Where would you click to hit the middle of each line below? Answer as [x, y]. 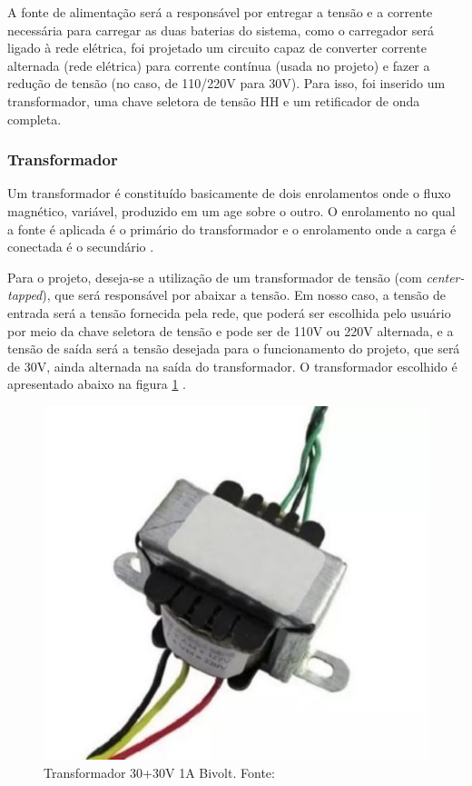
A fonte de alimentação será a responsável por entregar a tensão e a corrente [220, 12]
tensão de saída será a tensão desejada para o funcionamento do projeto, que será [234, 348]
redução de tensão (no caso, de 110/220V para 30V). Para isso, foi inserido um [226, 83]
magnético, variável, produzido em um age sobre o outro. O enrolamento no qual [231, 210]
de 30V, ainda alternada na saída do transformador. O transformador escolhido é [232, 366]
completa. [34, 119]
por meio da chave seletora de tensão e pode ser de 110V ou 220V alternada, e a [231, 330]
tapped [25, 295]
